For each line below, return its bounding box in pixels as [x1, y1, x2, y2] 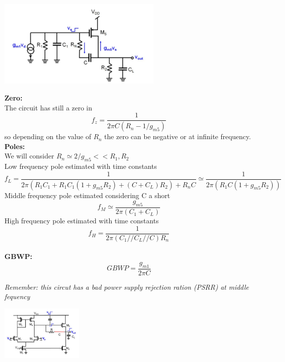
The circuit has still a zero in [4, 102, 92, 112]
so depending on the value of [4, 131, 91, 142]
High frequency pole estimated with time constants [4, 215, 159, 226]
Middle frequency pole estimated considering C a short [4, 190, 170, 200]
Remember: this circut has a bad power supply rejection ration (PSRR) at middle [4, 281, 249, 292]
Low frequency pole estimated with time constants [4, 161, 157, 171]
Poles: [4, 141, 25, 151]
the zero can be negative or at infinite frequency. [104, 131, 251, 142]
